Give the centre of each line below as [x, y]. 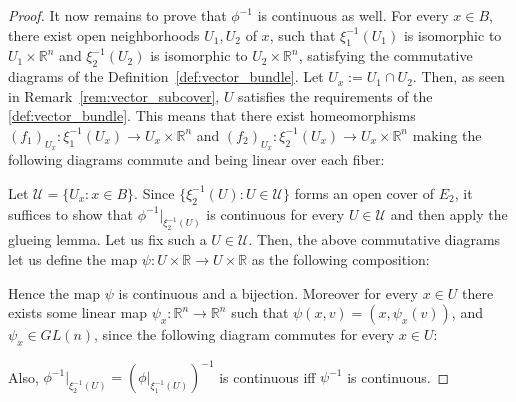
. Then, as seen [458, 76]
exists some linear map [78, 312]
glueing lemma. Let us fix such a [107, 239]
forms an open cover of [364, 192]
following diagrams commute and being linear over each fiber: [196, 159]
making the [447, 134]
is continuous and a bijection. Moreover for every [268, 292]
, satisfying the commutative [385, 55]
